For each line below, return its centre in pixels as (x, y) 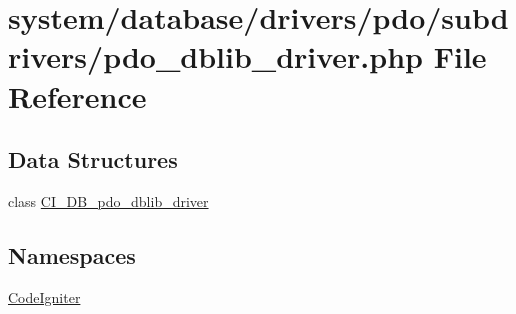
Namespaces (72, 254)
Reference (77, 95)
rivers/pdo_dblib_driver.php (215, 56)
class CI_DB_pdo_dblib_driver (108, 200)
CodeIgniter (44, 296)
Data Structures (93, 159)
